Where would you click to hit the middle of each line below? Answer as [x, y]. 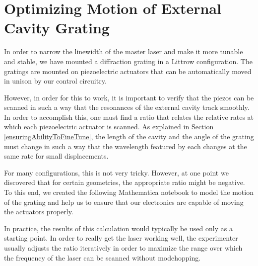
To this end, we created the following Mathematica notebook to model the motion [129, 192]
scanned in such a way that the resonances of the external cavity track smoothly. [127, 107]
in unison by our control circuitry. [55, 81]
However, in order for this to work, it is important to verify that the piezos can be [129, 97]
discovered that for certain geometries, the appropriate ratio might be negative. [125, 182]
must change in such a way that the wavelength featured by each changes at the [126, 146]
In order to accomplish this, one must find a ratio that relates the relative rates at [129, 117]
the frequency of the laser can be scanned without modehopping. [102, 257]
